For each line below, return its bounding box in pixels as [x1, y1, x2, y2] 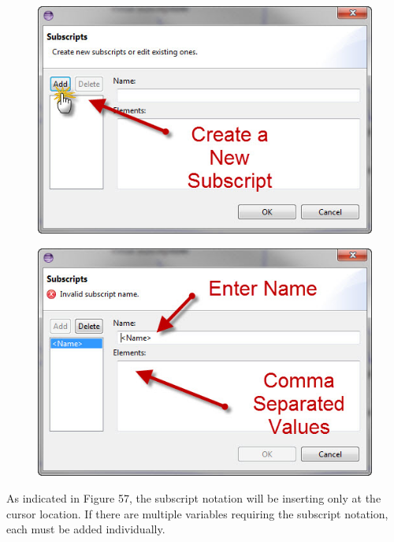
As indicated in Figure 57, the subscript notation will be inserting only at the [6, 489, 381, 506]
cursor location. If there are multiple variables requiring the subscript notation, [6, 505, 388, 521]
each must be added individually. [6, 521, 165, 537]
